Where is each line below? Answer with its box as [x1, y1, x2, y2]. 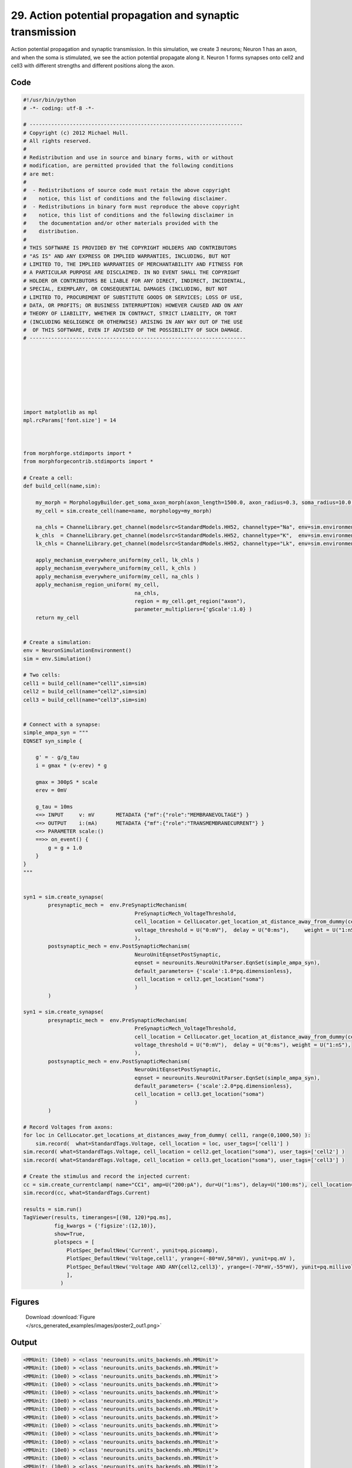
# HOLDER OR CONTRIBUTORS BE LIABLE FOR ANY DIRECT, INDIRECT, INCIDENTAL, [23, 277, 246, 284]
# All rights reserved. [23, 138, 92, 144]
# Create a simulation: [23, 639, 92, 645]
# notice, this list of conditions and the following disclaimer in [23, 211, 234, 218]
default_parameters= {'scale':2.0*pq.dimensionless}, [134, 1083, 293, 1089]
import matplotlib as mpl [23, 409, 98, 415]
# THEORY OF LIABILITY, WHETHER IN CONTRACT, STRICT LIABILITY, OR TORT [23, 310, 237, 317]
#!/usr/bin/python [23, 97, 76, 103]
